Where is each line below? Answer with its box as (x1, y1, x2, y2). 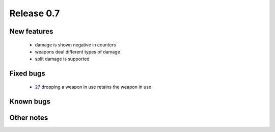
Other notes (9, 113, 48, 122)
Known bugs (9, 97, 51, 105)
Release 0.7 (9, 8, 60, 19)
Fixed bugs (9, 69, 45, 78)
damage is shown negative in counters (35, 41, 116, 48)
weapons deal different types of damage (35, 48, 121, 55)
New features (9, 27, 53, 36)
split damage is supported (35, 56, 90, 62)
